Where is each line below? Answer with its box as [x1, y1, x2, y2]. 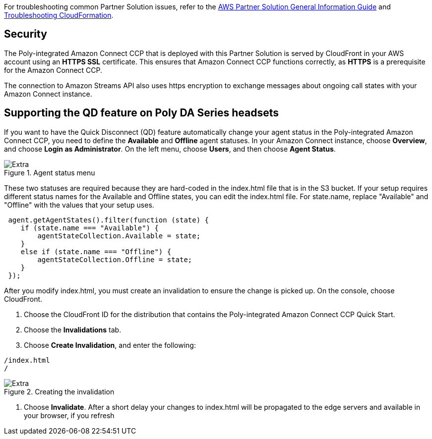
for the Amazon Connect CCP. [4, 65, 103, 74]
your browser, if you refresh [24, 411, 115, 420]
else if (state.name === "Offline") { [20, 247, 172, 256]
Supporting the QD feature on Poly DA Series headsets [4, 107, 279, 119]
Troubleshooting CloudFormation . [4, 11, 114, 19]
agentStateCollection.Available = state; [37, 231, 201, 240]
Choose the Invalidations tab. [24, 325, 122, 334]
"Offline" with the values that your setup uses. [4, 200, 154, 209]
